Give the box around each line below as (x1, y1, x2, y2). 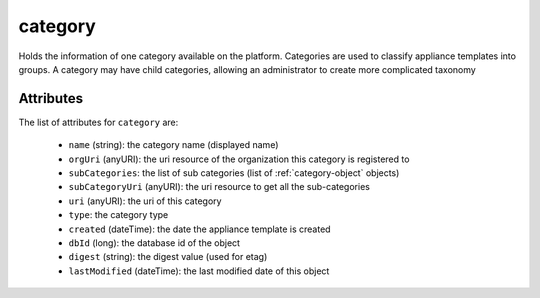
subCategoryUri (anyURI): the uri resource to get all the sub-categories (68, 181, 370, 193)
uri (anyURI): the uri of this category (68, 195, 222, 207)
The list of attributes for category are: (18, 116, 179, 128)
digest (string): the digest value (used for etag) (68, 251, 268, 263)
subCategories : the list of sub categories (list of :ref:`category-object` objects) (68, 167, 400, 179)
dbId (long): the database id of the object (68, 236, 240, 249)
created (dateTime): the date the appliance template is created (68, 223, 331, 235)
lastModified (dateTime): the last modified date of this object (68, 265, 330, 277)
